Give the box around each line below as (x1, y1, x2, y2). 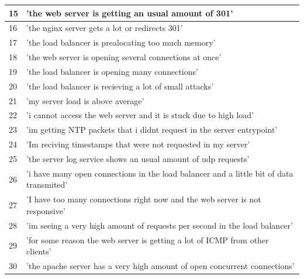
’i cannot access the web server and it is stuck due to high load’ (26, 109, 254, 121)
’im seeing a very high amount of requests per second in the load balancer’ (26, 219, 293, 231)
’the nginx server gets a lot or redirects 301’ (26, 22, 183, 34)
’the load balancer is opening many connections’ (26, 65, 198, 77)
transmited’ (26, 178, 68, 191)
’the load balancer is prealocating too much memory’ (26, 36, 216, 49)
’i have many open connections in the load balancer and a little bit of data (26, 167, 293, 179)
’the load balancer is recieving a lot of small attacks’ (26, 80, 214, 92)
